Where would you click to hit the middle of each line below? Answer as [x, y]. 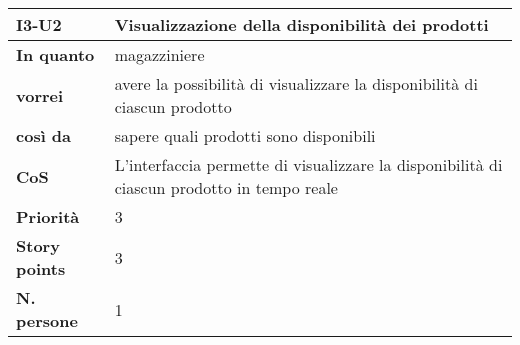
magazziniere [159, 54]
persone [47, 320]
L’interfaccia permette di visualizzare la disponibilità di [308, 164]
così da [44, 135]
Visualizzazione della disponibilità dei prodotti [301, 24]
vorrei [40, 95]
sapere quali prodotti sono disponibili [245, 135]
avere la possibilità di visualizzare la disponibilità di [296, 83]
